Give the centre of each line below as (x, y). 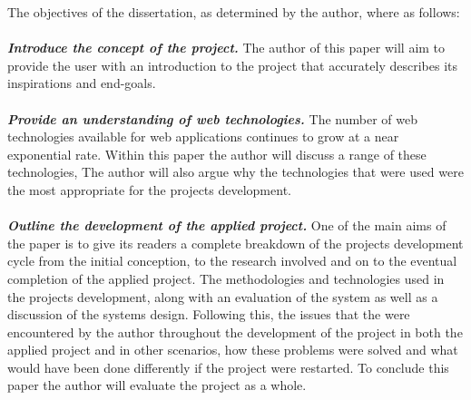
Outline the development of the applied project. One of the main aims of (227, 225)
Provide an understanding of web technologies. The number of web (212, 118)
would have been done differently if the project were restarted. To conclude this (228, 367)
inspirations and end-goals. (82, 83)
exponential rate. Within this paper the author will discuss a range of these (217, 154)
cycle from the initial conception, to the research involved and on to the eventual (232, 261)
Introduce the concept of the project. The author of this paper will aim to (226, 48)
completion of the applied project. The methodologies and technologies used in (226, 278)
